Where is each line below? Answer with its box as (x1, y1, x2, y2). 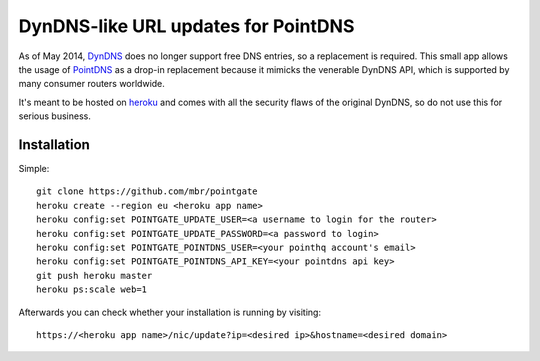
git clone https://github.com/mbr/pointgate (36, 186, 259, 197)
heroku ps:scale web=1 (36, 284, 148, 295)
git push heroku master (36, 270, 153, 281)
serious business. (18, 110, 92, 122)
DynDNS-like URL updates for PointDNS (18, 15, 355, 37)
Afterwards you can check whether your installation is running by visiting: (18, 306, 322, 318)
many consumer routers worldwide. (18, 78, 165, 90)
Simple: (18, 163, 50, 175)
